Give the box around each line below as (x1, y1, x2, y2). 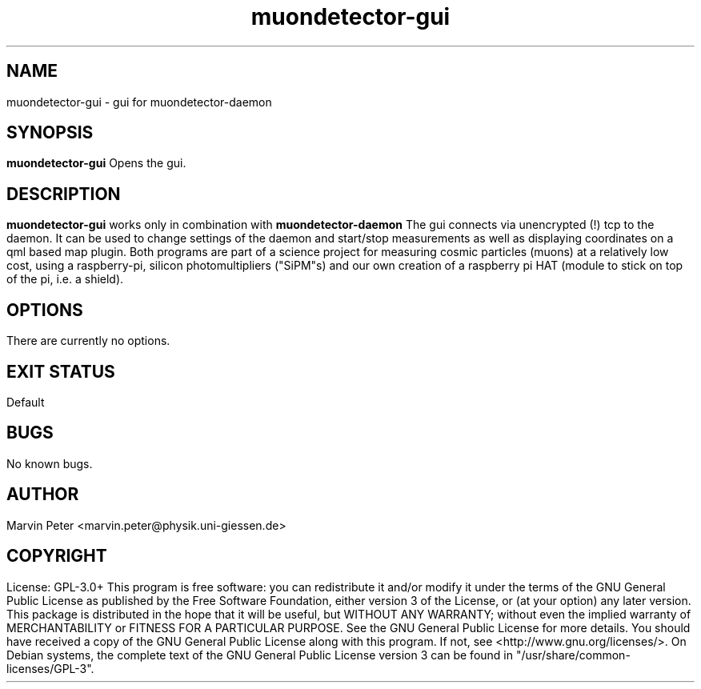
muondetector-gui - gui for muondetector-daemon (6, 94, 272, 109)
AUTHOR (6, 484, 79, 505)
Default (6, 395, 45, 409)
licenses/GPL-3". (6, 661, 94, 675)
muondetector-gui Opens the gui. (6, 156, 186, 170)
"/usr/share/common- (515, 647, 631, 662)
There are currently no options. (6, 334, 170, 348)
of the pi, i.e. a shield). (6, 272, 124, 286)
